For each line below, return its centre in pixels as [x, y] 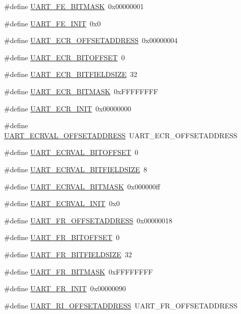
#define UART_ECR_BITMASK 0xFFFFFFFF [81, 91]
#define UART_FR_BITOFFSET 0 [62, 237]
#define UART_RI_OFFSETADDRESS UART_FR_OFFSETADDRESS [121, 305]
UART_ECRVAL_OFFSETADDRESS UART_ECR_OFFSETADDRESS [121, 135]
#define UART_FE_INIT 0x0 [53, 23]
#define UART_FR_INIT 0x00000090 [65, 288]
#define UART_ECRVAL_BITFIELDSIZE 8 [76, 169]
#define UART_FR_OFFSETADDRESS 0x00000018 [88, 220]
